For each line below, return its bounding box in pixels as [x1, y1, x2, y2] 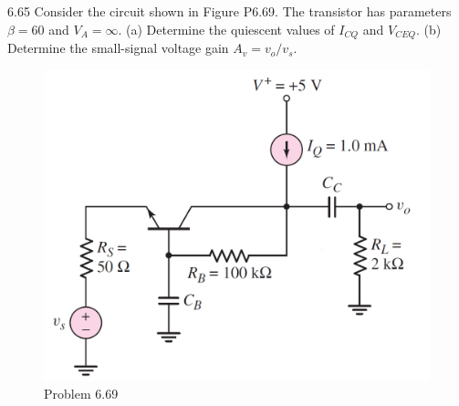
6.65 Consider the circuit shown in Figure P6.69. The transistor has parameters [7, 2, 452, 20]
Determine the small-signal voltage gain [7, 38, 229, 57]
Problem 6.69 [44, 384, 119, 403]
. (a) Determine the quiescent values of [118, 19, 335, 38]
